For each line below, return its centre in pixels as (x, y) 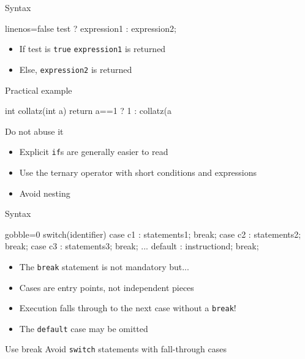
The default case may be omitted (84, 328)
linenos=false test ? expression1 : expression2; (91, 28)
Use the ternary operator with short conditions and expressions (138, 172)
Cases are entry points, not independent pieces (107, 287)
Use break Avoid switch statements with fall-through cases (116, 349)
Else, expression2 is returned (76, 69)
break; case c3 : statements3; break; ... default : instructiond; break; (132, 246)
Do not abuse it (34, 131)
